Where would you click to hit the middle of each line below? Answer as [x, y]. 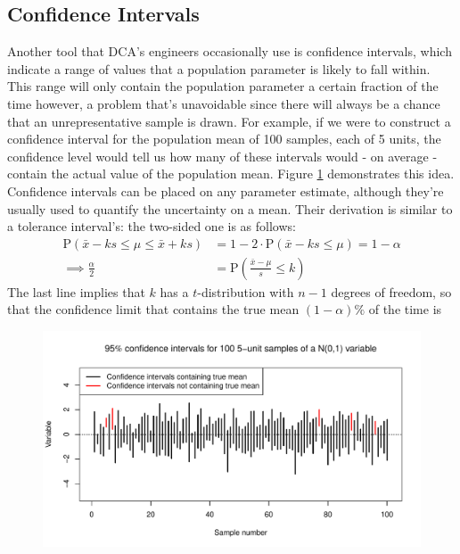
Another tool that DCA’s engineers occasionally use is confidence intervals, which [230, 51]
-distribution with [246, 291]
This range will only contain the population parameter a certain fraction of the [223, 86]
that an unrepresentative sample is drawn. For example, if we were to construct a [229, 121]
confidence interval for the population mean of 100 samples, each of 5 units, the [224, 139]
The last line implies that [76, 291]
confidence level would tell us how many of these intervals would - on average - [222, 156]
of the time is [405, 309]
